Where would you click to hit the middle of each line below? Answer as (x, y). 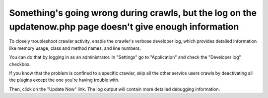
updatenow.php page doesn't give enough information (124, 27)
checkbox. (20, 64)
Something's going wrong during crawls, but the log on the (133, 13)
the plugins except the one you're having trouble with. (64, 80)
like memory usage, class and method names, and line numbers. (75, 48)
